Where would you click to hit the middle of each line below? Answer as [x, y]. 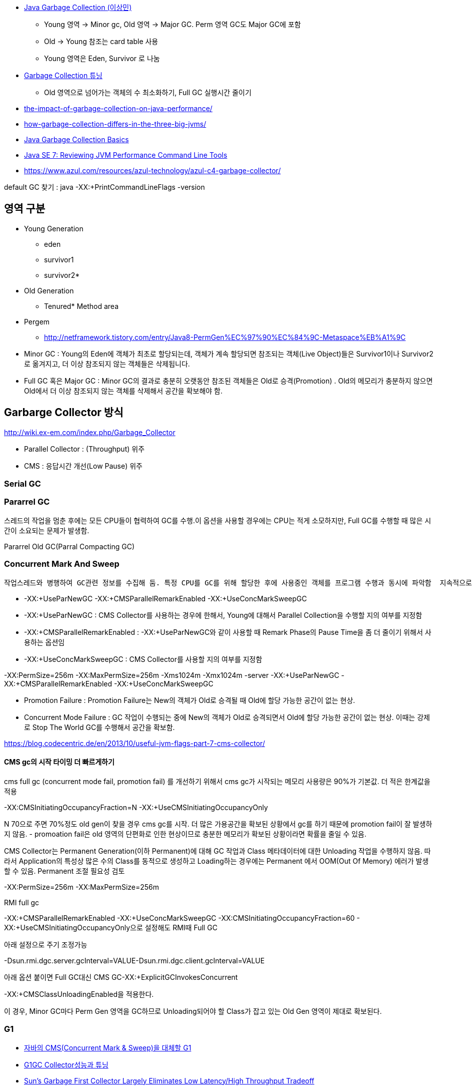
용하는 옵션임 [44, 642]
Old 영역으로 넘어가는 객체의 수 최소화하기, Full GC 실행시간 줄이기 [148, 92]
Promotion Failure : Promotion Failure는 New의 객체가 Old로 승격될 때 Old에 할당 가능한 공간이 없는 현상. [190, 700]
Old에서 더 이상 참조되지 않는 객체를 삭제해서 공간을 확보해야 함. [123, 391]
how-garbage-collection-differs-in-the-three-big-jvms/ [115, 124]
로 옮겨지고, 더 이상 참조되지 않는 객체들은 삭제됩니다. [107, 364]
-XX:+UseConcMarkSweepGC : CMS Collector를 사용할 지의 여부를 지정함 [143, 659]
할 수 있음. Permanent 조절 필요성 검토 [64, 871]
